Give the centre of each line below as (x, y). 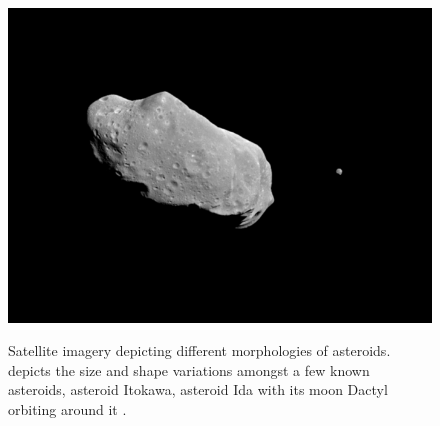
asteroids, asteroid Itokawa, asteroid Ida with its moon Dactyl (198, 389)
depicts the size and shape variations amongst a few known (189, 369)
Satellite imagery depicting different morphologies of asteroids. (199, 350)
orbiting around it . (67, 408)
